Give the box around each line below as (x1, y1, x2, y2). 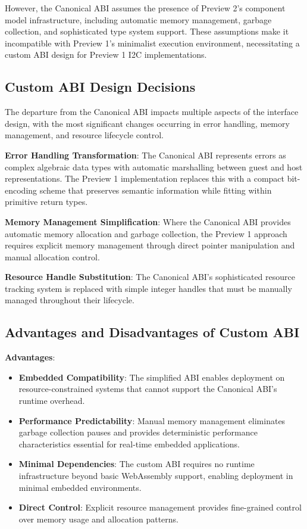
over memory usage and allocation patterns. (18, 512, 179, 525)
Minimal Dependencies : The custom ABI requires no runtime (18, 458, 255, 470)
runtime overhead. (18, 394, 85, 407)
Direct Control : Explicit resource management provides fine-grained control (18, 501, 302, 514)
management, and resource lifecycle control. (5, 129, 164, 141)
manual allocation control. (5, 250, 100, 263)
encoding (5, 183, 37, 196)
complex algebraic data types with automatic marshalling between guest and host (5, 160, 303, 173)
